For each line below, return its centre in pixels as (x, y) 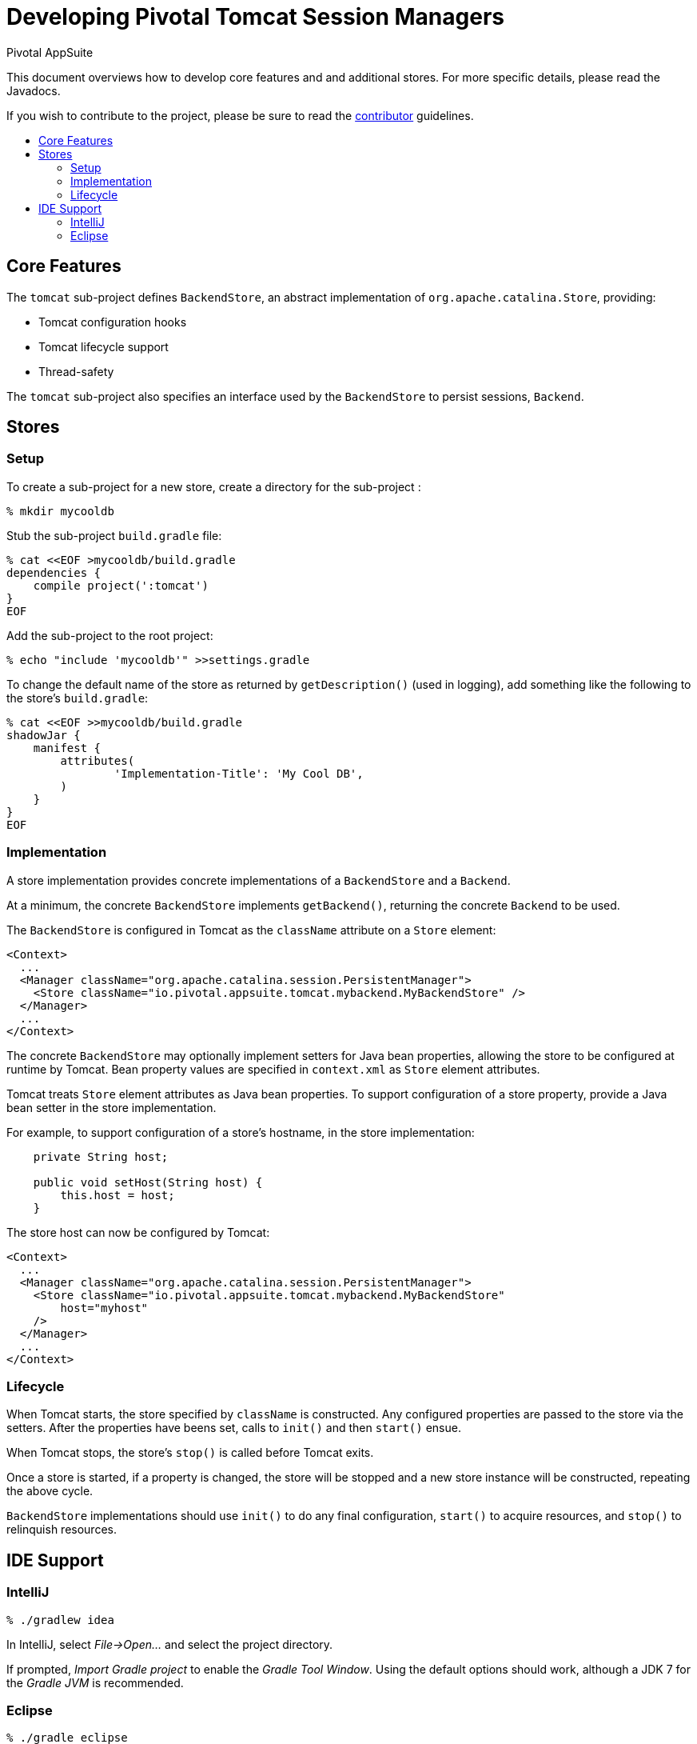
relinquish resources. (62, 1530)
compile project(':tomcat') (121, 585)
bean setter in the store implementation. (112, 1107)
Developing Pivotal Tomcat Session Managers (255, 17)
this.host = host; (117, 1195)
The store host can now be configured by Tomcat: (138, 1232)
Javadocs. (34, 90)
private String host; (101, 1156)
